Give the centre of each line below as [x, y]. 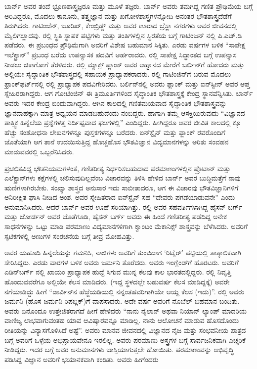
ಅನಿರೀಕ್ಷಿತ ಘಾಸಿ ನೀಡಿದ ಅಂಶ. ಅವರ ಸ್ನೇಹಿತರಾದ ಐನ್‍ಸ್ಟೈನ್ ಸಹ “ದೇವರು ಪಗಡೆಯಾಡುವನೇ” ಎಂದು [120, 197]
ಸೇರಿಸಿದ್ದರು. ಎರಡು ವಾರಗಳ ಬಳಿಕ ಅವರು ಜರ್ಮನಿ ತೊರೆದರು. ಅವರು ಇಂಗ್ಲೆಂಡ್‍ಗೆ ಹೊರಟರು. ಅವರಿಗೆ [122, 262]
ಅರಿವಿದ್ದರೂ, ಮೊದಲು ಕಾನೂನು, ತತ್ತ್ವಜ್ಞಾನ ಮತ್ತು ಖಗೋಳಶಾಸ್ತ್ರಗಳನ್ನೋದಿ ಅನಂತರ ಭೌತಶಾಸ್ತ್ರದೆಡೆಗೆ [118, 16]
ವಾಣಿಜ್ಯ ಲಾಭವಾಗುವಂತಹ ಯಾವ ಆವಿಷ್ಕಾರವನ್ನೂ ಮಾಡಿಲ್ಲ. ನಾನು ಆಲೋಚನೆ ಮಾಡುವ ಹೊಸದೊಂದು [122, 320]
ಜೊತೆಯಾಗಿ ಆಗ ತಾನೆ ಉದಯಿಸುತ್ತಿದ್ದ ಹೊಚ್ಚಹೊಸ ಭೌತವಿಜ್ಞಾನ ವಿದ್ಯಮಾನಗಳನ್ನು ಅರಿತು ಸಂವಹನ [117, 142]
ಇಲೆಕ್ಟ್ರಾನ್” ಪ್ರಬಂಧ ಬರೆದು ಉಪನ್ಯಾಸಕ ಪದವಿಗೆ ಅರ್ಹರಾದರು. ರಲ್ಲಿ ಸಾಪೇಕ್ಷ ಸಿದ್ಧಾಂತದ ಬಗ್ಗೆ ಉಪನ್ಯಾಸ [121, 54]
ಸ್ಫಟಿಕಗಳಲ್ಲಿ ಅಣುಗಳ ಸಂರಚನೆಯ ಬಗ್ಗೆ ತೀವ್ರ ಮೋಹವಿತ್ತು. [69, 236]
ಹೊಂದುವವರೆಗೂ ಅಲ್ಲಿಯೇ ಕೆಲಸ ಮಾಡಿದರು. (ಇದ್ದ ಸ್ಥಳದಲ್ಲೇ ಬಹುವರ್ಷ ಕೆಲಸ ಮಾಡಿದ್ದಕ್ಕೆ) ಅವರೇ [117, 282]
